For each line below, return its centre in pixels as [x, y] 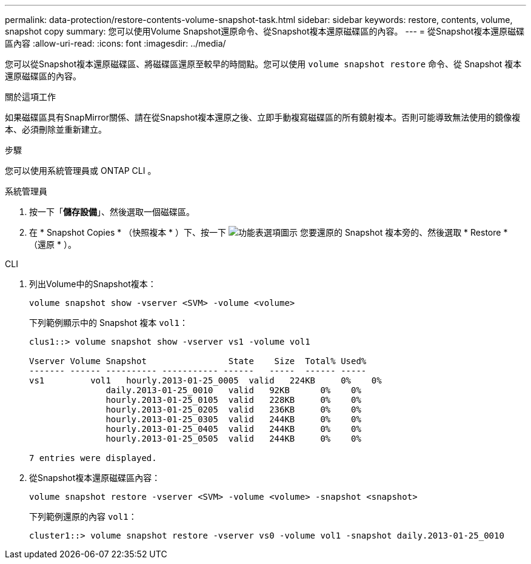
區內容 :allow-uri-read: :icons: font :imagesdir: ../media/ [115, 43]
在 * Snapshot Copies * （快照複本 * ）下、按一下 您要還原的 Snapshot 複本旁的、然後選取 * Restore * [269, 232]
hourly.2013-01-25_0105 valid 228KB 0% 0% [233, 400]
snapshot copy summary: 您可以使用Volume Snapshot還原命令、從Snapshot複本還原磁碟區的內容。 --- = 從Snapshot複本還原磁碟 [265, 31]
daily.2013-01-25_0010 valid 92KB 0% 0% [233, 390]
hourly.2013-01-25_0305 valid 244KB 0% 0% [233, 419]
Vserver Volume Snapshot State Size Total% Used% [198, 361]
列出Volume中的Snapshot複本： [93, 284]
